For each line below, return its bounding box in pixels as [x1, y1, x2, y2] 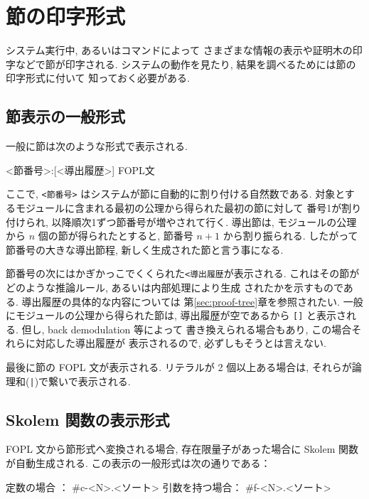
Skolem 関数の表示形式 [6, 408, 170, 430]
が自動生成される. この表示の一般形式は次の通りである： [6, 456, 271, 471]
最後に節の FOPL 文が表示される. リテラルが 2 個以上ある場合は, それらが [6, 360, 352, 375]
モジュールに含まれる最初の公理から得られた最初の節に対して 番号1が [15, 200, 342, 215]
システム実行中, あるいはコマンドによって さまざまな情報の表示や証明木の [6, 43, 353, 58]
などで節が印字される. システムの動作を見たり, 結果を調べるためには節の [15, 56, 356, 71]
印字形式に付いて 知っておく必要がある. [6, 70, 191, 85]
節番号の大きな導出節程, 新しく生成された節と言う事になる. [6, 242, 284, 257]
